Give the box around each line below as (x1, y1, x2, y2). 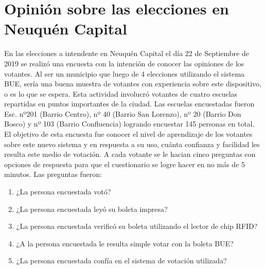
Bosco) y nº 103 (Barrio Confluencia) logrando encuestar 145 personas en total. (4, 118, 255, 129)
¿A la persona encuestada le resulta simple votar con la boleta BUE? (16, 238, 234, 248)
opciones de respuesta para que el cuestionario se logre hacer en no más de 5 (4, 158, 245, 169)
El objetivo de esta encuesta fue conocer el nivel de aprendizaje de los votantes (4, 129, 253, 139)
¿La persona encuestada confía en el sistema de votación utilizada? (16, 255, 227, 266)
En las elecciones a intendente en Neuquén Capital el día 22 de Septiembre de (4, 48, 249, 59)
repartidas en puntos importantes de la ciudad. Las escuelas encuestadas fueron (4, 98, 255, 109)
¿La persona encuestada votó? (16, 186, 111, 197)
